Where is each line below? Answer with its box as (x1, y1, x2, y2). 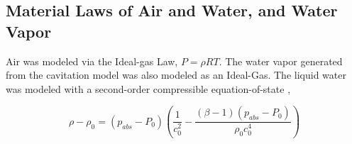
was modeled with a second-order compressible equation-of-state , (6, 81, 291, 96)
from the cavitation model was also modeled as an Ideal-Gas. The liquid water (6, 67, 346, 82)
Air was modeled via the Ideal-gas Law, (6, 53, 178, 68)
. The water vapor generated (219, 53, 343, 68)
